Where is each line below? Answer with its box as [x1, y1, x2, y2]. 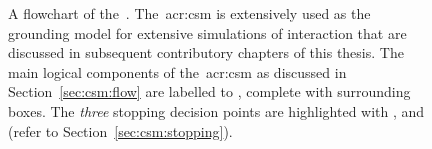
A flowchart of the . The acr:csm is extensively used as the [8, 3, 371, 23]
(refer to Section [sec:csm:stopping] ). [8, 120, 233, 141]
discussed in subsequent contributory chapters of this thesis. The [8, 42, 404, 63]
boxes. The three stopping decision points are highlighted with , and [8, 100, 425, 121]
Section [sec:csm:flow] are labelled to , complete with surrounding [8, 81, 411, 102]
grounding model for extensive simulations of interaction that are [8, 22, 407, 43]
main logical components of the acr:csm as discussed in [8, 61, 347, 82]
